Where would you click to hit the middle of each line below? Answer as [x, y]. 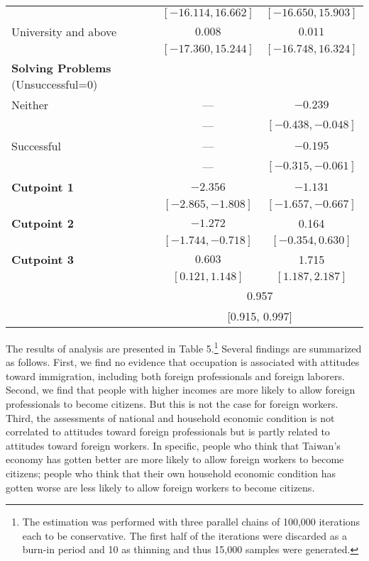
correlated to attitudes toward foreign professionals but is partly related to [168, 432]
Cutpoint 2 [43, 223]
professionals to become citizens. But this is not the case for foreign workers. [172, 404]
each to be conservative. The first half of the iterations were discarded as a [184, 535]
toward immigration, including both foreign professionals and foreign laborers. [175, 376]
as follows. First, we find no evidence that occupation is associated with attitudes [183, 362]
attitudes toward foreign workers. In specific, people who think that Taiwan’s [173, 445]
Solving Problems [61, 68]
